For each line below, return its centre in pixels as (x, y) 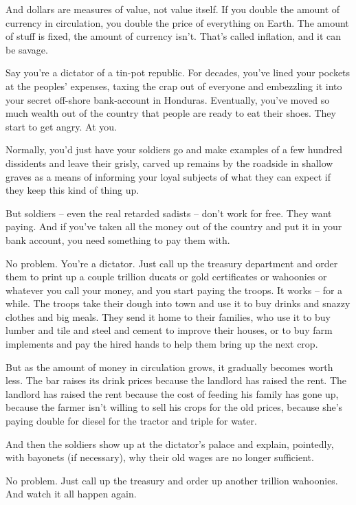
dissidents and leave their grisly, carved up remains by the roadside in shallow (169, 162)
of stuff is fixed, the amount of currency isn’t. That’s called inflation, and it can (174, 36)
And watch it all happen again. (71, 494)
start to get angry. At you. (61, 126)
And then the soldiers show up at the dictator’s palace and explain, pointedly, (170, 444)
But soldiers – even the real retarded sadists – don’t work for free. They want (169, 213)
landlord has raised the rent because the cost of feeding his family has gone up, (172, 393)
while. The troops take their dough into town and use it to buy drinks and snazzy (178, 303)
